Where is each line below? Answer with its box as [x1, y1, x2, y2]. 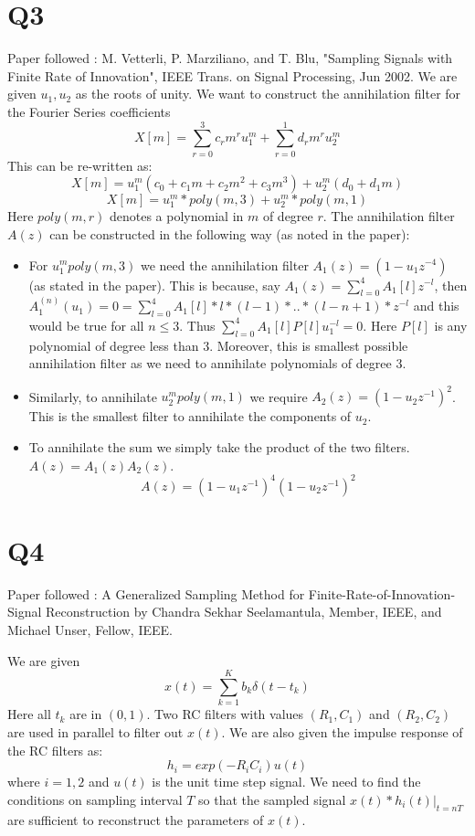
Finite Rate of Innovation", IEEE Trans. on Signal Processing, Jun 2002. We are [7, 66, 458, 85]
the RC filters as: [7, 740, 103, 759]
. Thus [179, 315, 216, 334]
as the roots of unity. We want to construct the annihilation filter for [75, 84, 461, 103]
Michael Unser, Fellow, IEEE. [7, 620, 173, 640]
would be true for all [28, 315, 144, 334]
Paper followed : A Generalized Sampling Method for [7, 584, 305, 603]
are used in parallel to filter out [7, 722, 184, 741]
